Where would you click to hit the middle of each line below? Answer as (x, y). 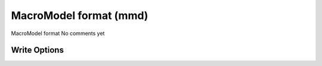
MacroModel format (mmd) (80, 15)
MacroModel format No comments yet (58, 33)
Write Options (37, 50)
